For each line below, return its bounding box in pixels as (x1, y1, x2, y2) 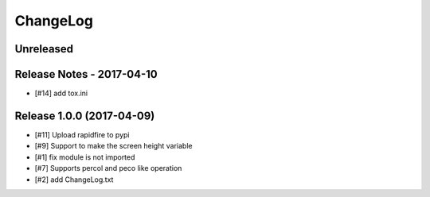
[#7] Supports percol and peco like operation (34, 164, 182, 173)
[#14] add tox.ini (34, 88, 88, 98)
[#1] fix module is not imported (34, 152, 135, 162)
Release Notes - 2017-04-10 (14, 68, 158, 81)
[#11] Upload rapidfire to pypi (34, 129, 130, 139)
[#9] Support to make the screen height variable (34, 141, 193, 151)
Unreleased (14, 42, 74, 56)
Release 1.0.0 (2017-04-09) (14, 109, 155, 122)
